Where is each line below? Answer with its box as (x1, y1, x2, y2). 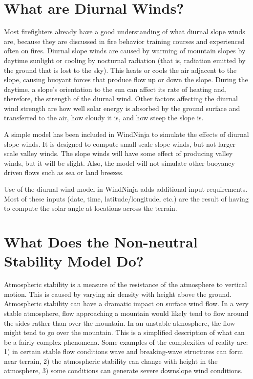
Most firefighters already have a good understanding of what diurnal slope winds (4, 26, 245, 37)
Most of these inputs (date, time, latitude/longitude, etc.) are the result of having (4, 193, 249, 203)
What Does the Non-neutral (4, 232, 198, 251)
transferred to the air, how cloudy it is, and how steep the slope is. (4, 112, 204, 123)
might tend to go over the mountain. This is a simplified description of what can (4, 327, 245, 337)
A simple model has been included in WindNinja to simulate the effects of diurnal (4, 129, 249, 139)
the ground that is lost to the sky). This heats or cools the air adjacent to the (4, 65, 237, 75)
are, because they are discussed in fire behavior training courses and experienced (4, 36, 245, 46)
